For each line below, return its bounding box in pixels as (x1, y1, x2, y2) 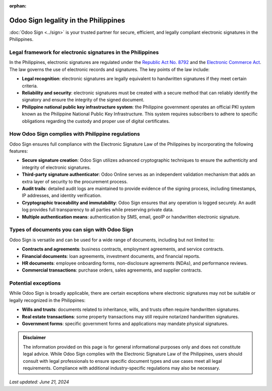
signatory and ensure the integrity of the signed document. (22, 97, 145, 103)
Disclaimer (23, 335, 46, 341)
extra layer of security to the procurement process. (22, 178, 128, 184)
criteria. (22, 83, 38, 89)
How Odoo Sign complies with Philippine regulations (9, 131, 141, 138)
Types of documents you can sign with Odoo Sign (9, 226, 133, 233)
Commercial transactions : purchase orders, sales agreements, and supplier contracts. (22, 267, 202, 273)
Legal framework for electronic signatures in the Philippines (9, 49, 159, 56)
